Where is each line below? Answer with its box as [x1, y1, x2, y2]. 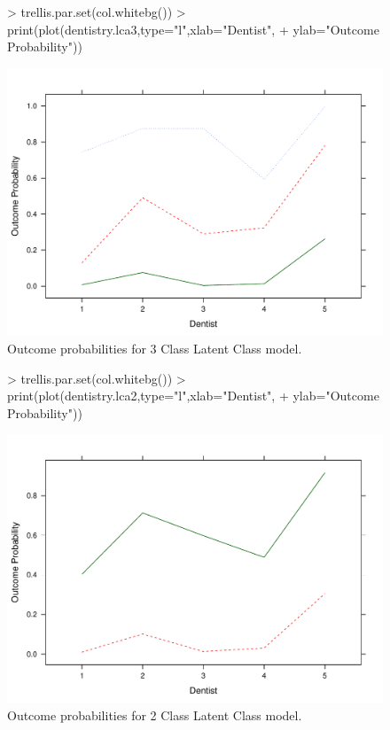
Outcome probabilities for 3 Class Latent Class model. [7, 339, 302, 358]
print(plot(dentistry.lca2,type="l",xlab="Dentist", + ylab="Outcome [7, 386, 379, 405]
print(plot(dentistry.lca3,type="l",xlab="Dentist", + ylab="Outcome [7, 19, 379, 38]
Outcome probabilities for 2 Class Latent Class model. [7, 705, 302, 724]
